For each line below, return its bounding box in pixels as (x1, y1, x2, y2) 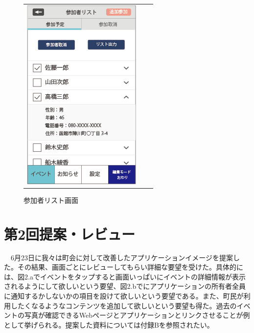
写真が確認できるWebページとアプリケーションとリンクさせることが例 (24, 310, 250, 320)
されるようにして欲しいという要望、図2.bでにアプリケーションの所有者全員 (4, 281, 246, 291)
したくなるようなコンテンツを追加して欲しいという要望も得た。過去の (10, 300, 237, 310)
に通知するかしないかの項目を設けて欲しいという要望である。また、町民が (4, 290, 244, 301)
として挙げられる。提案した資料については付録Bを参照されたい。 (4, 319, 214, 330)
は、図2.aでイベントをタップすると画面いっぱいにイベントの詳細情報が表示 (4, 271, 246, 281)
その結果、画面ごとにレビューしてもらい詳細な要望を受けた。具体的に (17, 262, 243, 272)
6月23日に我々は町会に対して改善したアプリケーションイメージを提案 (10, 252, 233, 262)
